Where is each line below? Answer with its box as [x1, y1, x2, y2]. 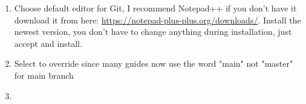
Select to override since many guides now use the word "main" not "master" [14, 57, 293, 70]
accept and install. [14, 37, 82, 49]
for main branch [14, 69, 74, 81]
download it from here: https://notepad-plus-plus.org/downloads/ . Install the [14, 13, 301, 26]
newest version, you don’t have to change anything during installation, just [14, 25, 292, 38]
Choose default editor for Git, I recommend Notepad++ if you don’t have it [14, 2, 297, 14]
